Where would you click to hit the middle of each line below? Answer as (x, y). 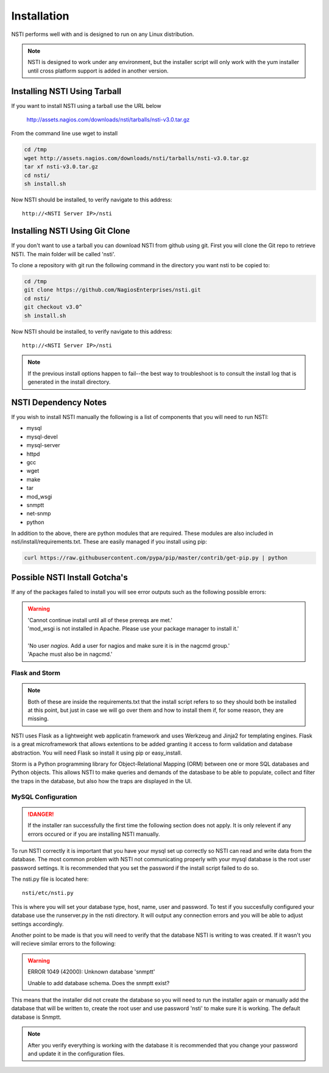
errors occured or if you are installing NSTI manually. (94, 834)
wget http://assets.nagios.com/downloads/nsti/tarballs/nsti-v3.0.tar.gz (136, 158)
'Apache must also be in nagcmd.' (70, 654)
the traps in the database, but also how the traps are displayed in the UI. (101, 781)
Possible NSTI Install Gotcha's (69, 577)
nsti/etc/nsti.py (48, 893)
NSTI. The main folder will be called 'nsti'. (63, 254)
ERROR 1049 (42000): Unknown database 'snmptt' (91, 972)
